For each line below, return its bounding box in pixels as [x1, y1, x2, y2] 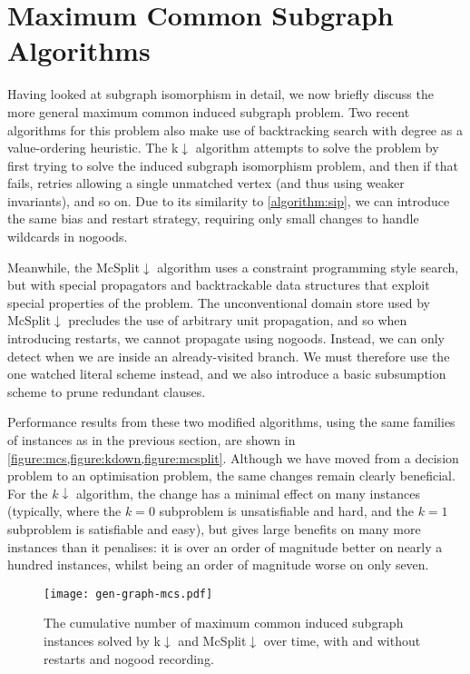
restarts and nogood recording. [44, 649, 214, 668]
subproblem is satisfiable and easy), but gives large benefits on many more [7, 519, 421, 538]
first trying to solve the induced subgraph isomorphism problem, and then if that [7, 155, 458, 174]
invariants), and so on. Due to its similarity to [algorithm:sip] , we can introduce [7, 191, 450, 210]
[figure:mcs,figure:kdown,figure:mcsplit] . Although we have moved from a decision [7, 448, 459, 467]
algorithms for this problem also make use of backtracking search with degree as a [7, 120, 463, 139]
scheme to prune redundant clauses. [7, 382, 206, 401]
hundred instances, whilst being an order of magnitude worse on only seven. [7, 555, 429, 574]
